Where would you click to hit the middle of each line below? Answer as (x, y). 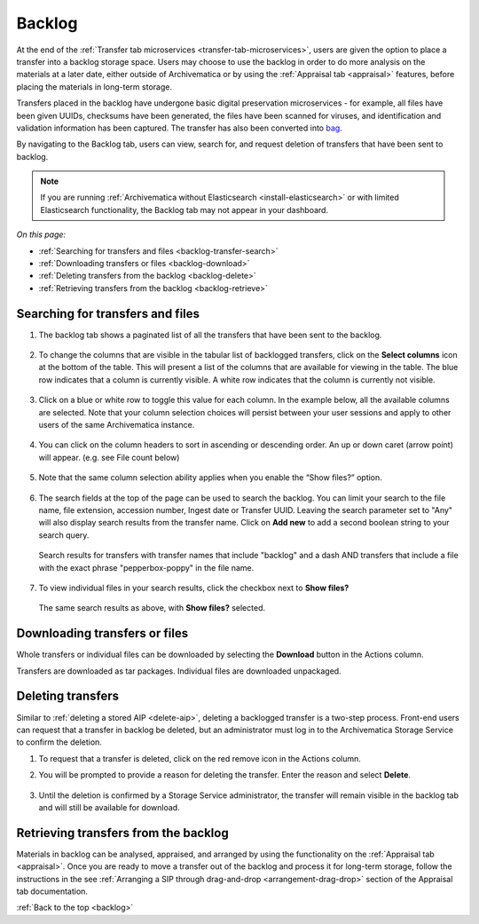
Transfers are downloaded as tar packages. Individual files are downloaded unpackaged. (179, 671)
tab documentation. (52, 891)
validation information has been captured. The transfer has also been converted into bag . (180, 128)
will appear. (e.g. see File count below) (109, 457)
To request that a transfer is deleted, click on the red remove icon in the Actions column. (200, 758)
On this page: (41, 234)
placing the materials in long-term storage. (94, 87)
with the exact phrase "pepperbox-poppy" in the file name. (146, 567)
